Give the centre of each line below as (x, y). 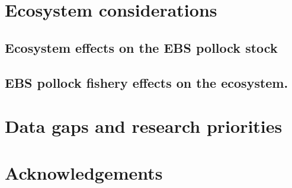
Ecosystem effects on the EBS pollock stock (141, 47)
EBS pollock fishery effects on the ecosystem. (147, 82)
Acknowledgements (84, 172)
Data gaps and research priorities (144, 126)
